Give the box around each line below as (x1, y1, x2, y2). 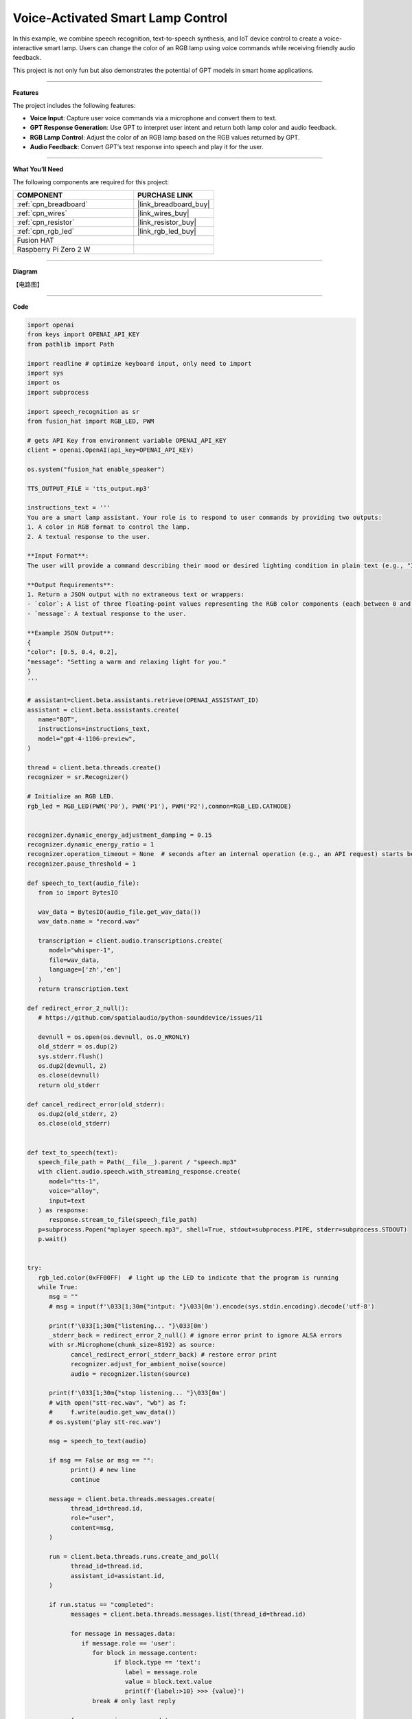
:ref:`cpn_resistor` (16, 217, 75, 227)
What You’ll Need (12, 165, 64, 173)
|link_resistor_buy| (137, 217, 197, 227)
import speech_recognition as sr (27, 408, 140, 415)
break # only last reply (92, 1697, 176, 1705)
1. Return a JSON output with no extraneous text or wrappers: (27, 590, 245, 598)
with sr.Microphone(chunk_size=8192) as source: (49, 1341, 216, 1349)
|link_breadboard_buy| (137, 199, 210, 209)
